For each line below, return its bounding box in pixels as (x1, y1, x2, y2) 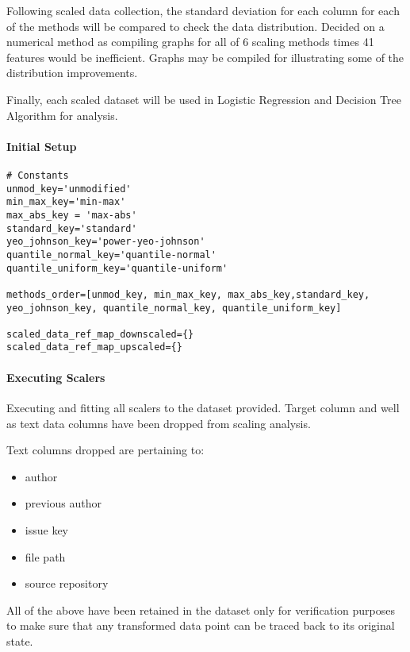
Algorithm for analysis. (6, 106, 118, 123)
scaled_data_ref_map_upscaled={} (6, 341, 182, 353)
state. (6, 632, 33, 649)
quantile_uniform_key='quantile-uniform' (6, 262, 228, 274)
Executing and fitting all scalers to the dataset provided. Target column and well (6, 399, 400, 415)
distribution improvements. (6, 64, 138, 81)
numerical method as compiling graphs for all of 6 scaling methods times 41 (6, 33, 374, 50)
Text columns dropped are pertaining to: (6, 442, 205, 458)
